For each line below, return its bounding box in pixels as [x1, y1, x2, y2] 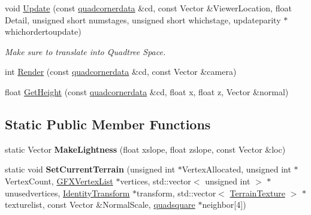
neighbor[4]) [202, 198, 246, 211]
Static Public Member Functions [5, 114, 211, 133]
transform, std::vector [137, 186, 216, 199]
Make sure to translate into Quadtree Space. [5, 45, 166, 57]
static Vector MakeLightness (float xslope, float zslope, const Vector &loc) [5, 143, 286, 155]
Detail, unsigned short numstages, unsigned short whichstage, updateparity [5, 13, 281, 26]
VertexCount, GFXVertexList [5, 174, 113, 187]
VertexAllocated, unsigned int [182, 163, 291, 175]
